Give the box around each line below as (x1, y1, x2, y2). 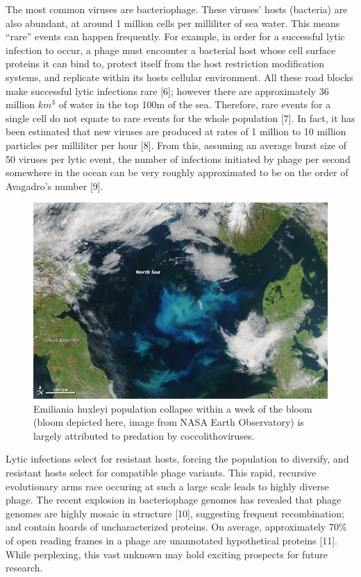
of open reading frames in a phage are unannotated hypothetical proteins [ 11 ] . (6, 533, 337, 547)
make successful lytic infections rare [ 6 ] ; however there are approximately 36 (6, 83, 329, 98)
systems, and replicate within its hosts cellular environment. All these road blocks (6, 69, 353, 84)
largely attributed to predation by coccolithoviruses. (33, 428, 255, 442)
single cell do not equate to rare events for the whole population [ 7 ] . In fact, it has (6, 110, 355, 125)
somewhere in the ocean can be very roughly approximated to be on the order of (6, 165, 349, 180)
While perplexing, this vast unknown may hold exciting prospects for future (6, 546, 328, 561)
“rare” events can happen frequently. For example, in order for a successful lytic (6, 29, 345, 44)
